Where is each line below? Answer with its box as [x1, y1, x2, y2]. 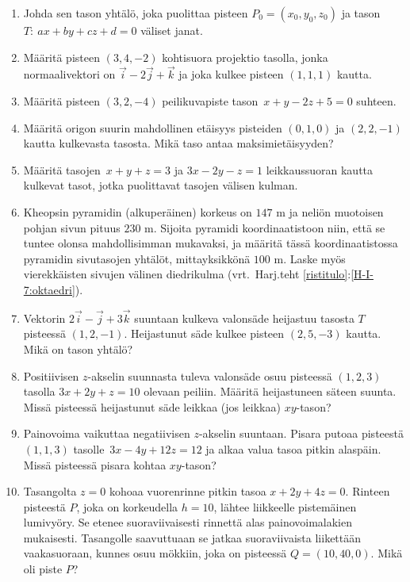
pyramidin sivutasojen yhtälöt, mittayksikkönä [23, 250, 251, 266]
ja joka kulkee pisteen [178, 66, 284, 82]
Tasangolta [23, 483, 77, 500]
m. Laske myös [274, 250, 346, 266]
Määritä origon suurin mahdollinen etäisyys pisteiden [23, 119, 282, 136]
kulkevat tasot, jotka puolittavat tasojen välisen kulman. [23, 177, 298, 193]
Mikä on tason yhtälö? [23, 340, 133, 357]
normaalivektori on [23, 66, 116, 82]
